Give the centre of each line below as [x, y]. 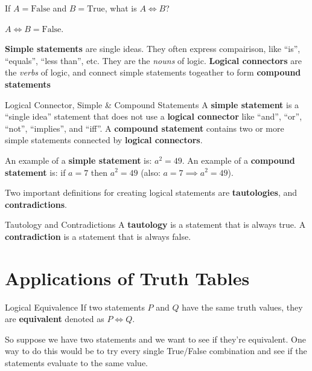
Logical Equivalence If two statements [75, 307]
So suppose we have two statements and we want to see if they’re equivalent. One [155, 339]
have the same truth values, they [242, 307]
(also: [151, 172]
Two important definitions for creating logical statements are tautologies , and [151, 192]
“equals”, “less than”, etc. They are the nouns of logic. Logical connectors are [153, 60]
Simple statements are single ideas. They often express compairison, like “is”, [153, 49]
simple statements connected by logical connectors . [104, 140]
